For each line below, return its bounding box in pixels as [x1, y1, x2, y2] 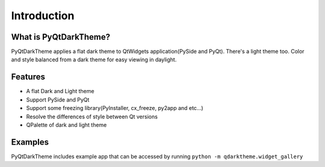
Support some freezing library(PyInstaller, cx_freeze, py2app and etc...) [26, 105, 204, 112]
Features [11, 72, 45, 82]
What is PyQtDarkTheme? [11, 32, 111, 42]
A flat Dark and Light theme [26, 88, 94, 95]
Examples [11, 137, 49, 147]
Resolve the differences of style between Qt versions [26, 113, 158, 120]
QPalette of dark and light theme [26, 121, 107, 129]
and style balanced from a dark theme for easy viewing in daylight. [11, 56, 177, 63]
